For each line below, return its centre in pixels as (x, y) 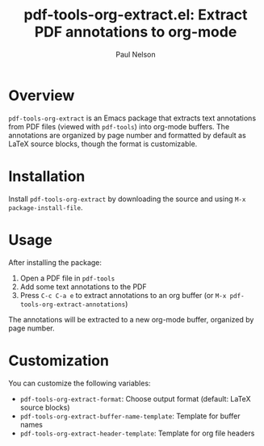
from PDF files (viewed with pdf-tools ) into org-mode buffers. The (119, 126)
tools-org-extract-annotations (73, 305)
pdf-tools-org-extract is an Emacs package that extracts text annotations (132, 118)
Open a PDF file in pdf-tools (67, 278)
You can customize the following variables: (80, 383)
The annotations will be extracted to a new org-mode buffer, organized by (131, 319)
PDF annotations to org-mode (136, 32)
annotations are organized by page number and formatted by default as (127, 135)
